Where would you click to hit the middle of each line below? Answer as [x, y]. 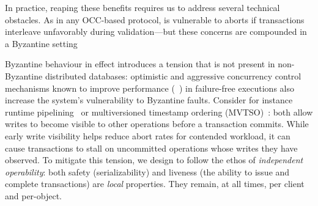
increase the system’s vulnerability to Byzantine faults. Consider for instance [149, 100]
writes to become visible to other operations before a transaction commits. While [157, 124]
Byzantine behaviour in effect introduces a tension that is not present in [140, 64]
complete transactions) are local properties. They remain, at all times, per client [155, 184]
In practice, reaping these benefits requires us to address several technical [142, 7]
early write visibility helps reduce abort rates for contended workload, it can [148, 135]
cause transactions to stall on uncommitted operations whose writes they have [151, 148]
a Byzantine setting [41, 43]
